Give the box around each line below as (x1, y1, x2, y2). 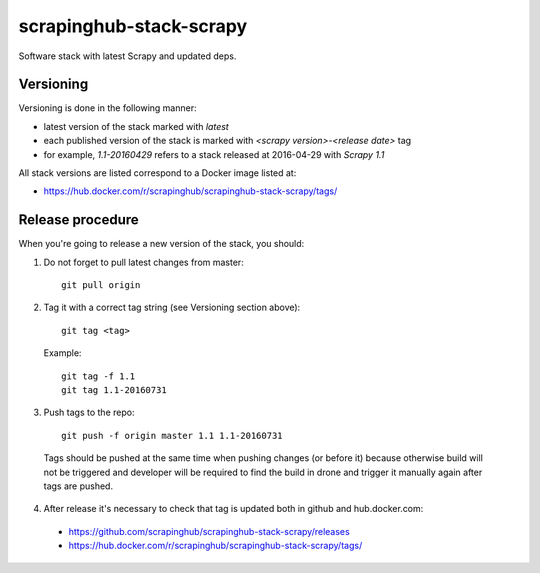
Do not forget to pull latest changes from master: (43, 256, 244, 268)
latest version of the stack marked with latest (43, 120, 229, 132)
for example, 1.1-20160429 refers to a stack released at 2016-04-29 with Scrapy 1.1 (43, 148, 385, 160)
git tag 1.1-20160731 (61, 385, 167, 396)
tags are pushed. (43, 480, 114, 492)
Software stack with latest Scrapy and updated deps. (18, 50, 237, 62)
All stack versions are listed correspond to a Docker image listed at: (18, 167, 297, 179)
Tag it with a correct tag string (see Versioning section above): (43, 301, 301, 314)
